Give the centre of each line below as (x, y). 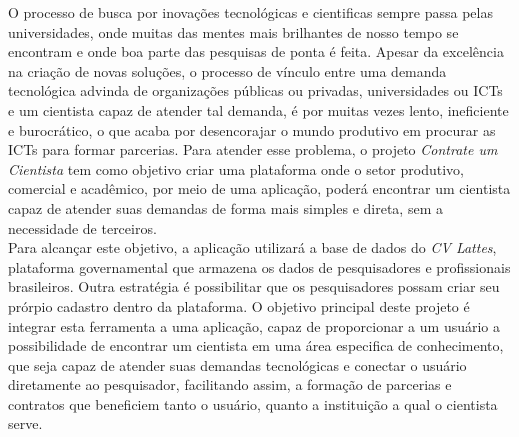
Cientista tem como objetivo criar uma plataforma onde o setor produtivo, (236, 168)
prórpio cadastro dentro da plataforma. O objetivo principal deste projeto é (239, 305)
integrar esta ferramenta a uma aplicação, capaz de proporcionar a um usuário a (254, 325)
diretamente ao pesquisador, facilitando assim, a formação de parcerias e (230, 384)
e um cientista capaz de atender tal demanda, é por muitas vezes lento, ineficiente (258, 109)
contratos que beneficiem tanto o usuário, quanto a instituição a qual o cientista (253, 403)
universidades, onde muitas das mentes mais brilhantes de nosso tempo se (233, 31)
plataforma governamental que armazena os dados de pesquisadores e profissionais (259, 266)
